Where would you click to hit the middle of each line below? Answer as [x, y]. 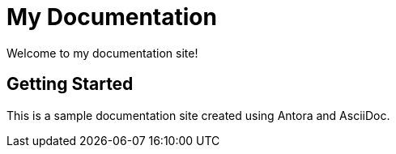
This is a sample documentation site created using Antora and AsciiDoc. [198, 115]
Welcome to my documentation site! [102, 53]
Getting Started [70, 84]
